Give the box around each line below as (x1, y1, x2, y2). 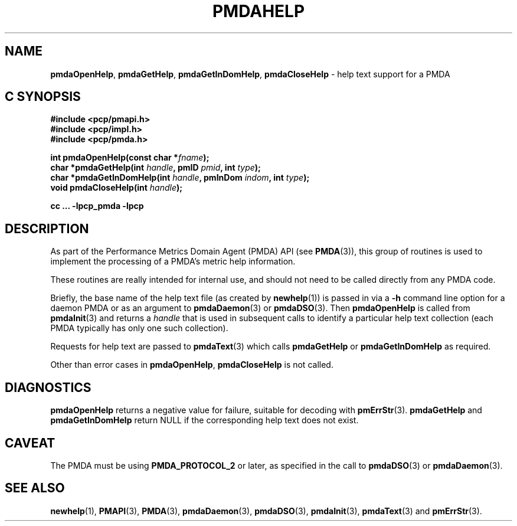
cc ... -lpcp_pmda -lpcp (50, 201, 144, 211)
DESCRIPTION (5, 221, 89, 236)
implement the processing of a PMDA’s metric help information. (50, 256, 296, 267)
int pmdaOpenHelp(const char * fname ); (50, 152, 210, 163)
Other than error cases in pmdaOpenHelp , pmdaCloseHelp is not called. (50, 360, 333, 370)
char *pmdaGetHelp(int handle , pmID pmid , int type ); (50, 162, 261, 173)
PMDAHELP (212, 1, 305, 21)
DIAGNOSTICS (5, 380, 91, 395)
